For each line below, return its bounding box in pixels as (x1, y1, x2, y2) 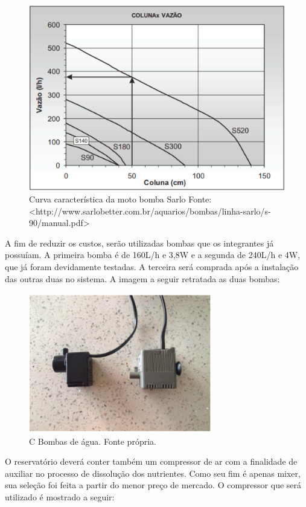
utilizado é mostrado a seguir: (5, 490, 115, 503)
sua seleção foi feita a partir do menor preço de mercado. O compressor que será (5, 479, 302, 491)
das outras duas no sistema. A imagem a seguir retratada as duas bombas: (5, 272, 280, 285)
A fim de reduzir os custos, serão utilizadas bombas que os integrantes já (5, 236, 274, 249)
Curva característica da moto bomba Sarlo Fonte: (29, 192, 212, 205)
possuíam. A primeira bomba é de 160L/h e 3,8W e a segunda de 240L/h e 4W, (5, 248, 301, 261)
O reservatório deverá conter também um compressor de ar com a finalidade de (5, 455, 298, 468)
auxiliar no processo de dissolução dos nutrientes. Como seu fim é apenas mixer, (5, 467, 301, 479)
